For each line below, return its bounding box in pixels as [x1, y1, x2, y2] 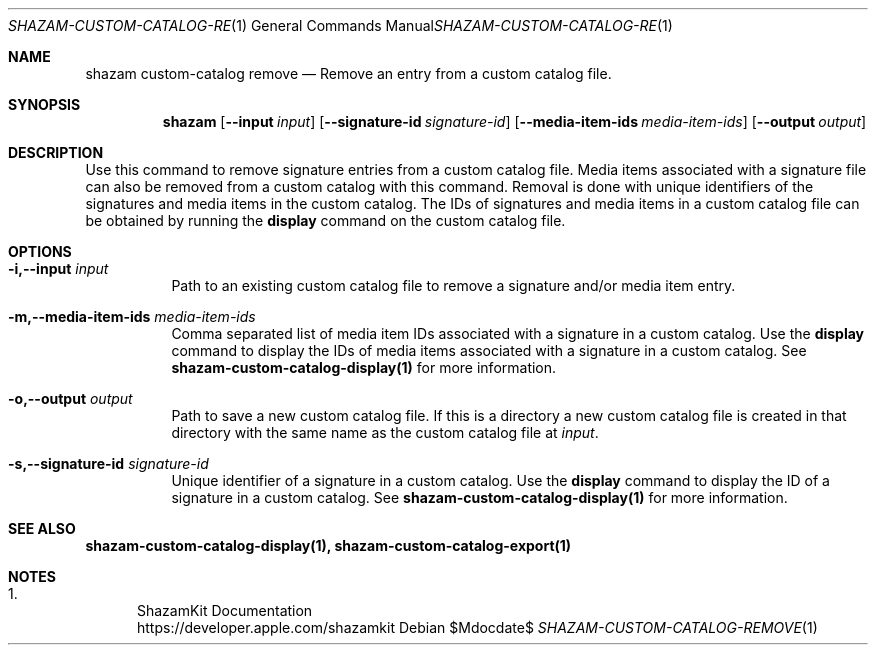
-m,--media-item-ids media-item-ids [8, 308, 256, 325]
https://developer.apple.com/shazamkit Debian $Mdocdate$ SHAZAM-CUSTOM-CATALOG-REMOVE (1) [137, 619, 818, 636]
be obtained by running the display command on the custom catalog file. [85, 212, 566, 229]
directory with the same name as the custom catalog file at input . [171, 424, 599, 441]
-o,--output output [8, 390, 133, 407]
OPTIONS [8, 243, 72, 260]
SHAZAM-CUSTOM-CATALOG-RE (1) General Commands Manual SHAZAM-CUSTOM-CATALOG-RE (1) [8, 17, 673, 34]
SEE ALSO [8, 520, 76, 537]
